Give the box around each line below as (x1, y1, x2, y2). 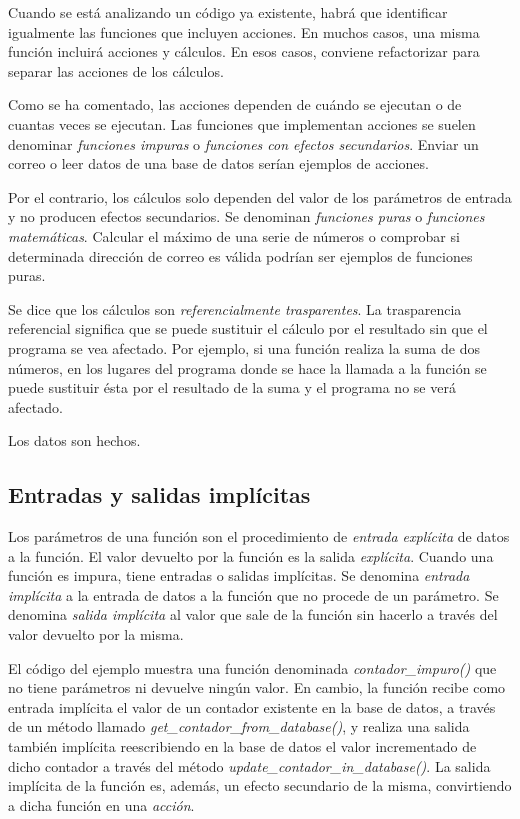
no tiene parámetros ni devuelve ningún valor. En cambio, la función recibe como (8, 677, 506, 698)
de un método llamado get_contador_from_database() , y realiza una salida (8, 716, 470, 737)
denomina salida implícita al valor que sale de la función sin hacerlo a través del (8, 604, 498, 625)
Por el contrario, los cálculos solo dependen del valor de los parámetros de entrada (8, 186, 512, 207)
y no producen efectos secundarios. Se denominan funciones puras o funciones (8, 206, 485, 227)
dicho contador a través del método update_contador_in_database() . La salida (8, 755, 491, 776)
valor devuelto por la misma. (8, 624, 184, 645)
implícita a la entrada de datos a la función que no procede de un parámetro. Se (8, 584, 499, 605)
